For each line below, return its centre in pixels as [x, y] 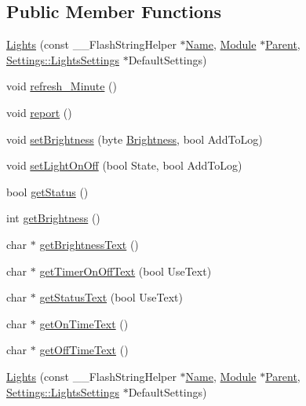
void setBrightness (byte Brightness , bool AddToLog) [135, 139]
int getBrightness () [53, 218]
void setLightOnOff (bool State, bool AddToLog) [124, 165]
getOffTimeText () [84, 350]
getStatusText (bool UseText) [111, 297]
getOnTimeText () [84, 323]
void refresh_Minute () [62, 86]
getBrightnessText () [89, 244]
